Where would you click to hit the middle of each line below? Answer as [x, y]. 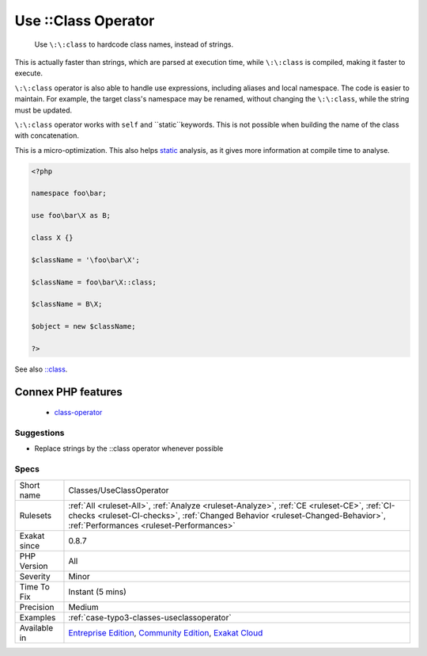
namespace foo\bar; [69, 193]
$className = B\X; [67, 304]
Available [36, 627]
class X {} [52, 238]
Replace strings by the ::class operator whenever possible [129, 448]
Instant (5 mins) [97, 592]
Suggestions [40, 433]
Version [34, 566]
